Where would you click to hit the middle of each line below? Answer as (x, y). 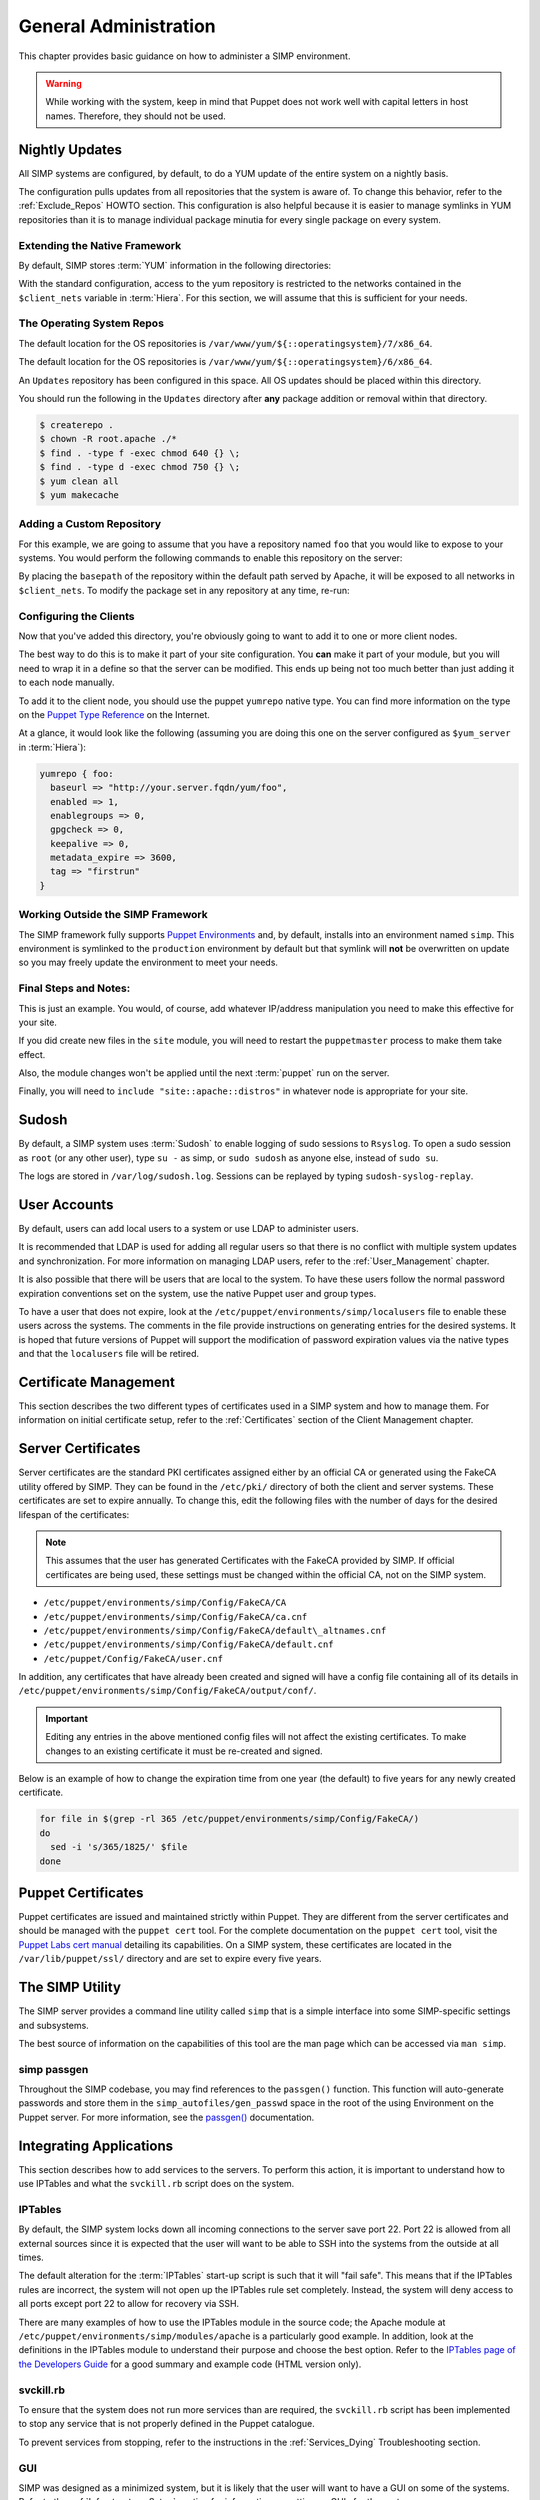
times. (31, 2257)
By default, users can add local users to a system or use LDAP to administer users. (188, 1229)
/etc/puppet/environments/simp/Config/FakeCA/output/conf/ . (167, 1691)
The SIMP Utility (70, 1987)
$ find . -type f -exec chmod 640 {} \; (139, 453)
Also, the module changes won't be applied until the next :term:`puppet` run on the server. (204, 1073)
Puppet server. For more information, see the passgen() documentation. (166, 2117)
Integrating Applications (96, 2145)
